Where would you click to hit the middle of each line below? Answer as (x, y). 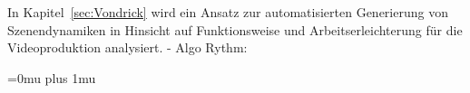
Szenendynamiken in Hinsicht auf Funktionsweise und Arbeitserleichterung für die (235, 29)
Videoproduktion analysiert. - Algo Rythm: (127, 47)
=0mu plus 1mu (52, 77)
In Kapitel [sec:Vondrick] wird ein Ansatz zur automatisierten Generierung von (228, 12)
